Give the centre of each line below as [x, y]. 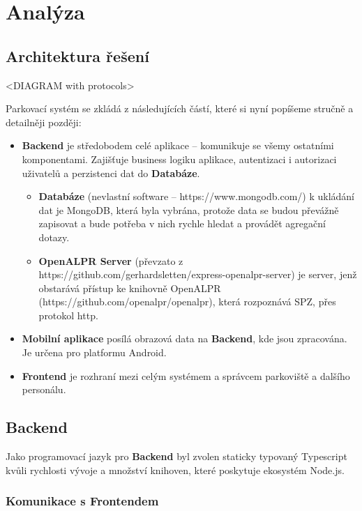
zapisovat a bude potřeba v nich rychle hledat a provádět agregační [182, 223]
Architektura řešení [77, 55]
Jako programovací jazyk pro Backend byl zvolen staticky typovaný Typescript [176, 456]
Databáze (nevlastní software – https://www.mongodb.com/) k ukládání [197, 196]
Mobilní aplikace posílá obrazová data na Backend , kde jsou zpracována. [184, 338]
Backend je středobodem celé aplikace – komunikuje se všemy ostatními [178, 145]
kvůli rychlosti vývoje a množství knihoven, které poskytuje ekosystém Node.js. [175, 470]
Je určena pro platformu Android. [94, 352]
